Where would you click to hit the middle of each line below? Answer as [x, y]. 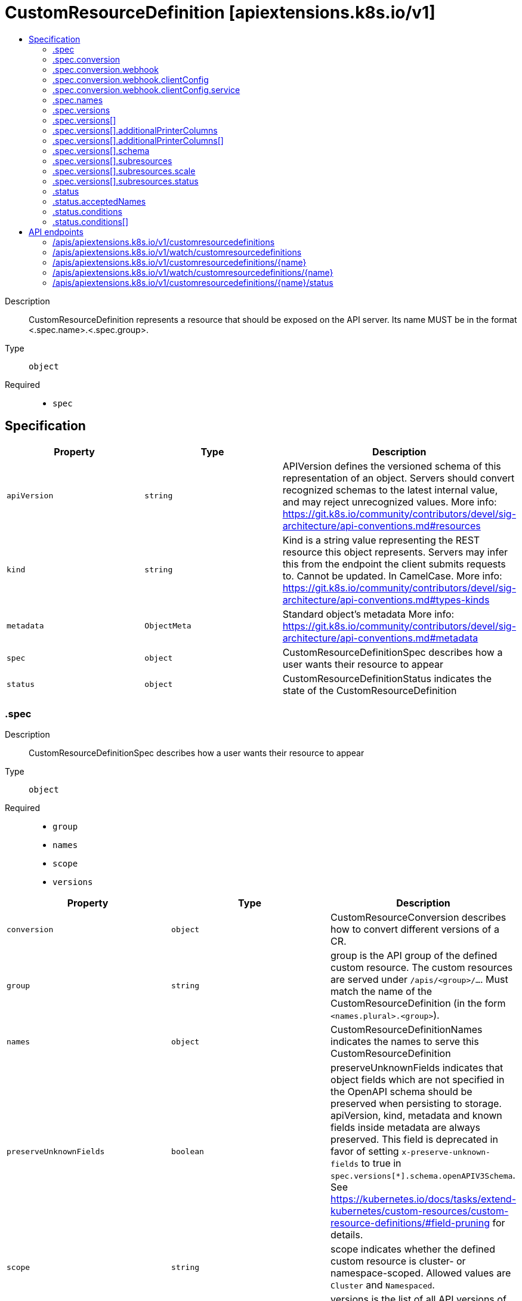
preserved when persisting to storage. [416, 1104]
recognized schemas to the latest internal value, [390, 490]
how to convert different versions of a [415, 929]
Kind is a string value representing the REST [381, 540]
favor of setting [365, 1152]
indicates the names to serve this [405, 1042]
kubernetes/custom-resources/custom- [420, 1211]
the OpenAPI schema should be [401, 1092]
